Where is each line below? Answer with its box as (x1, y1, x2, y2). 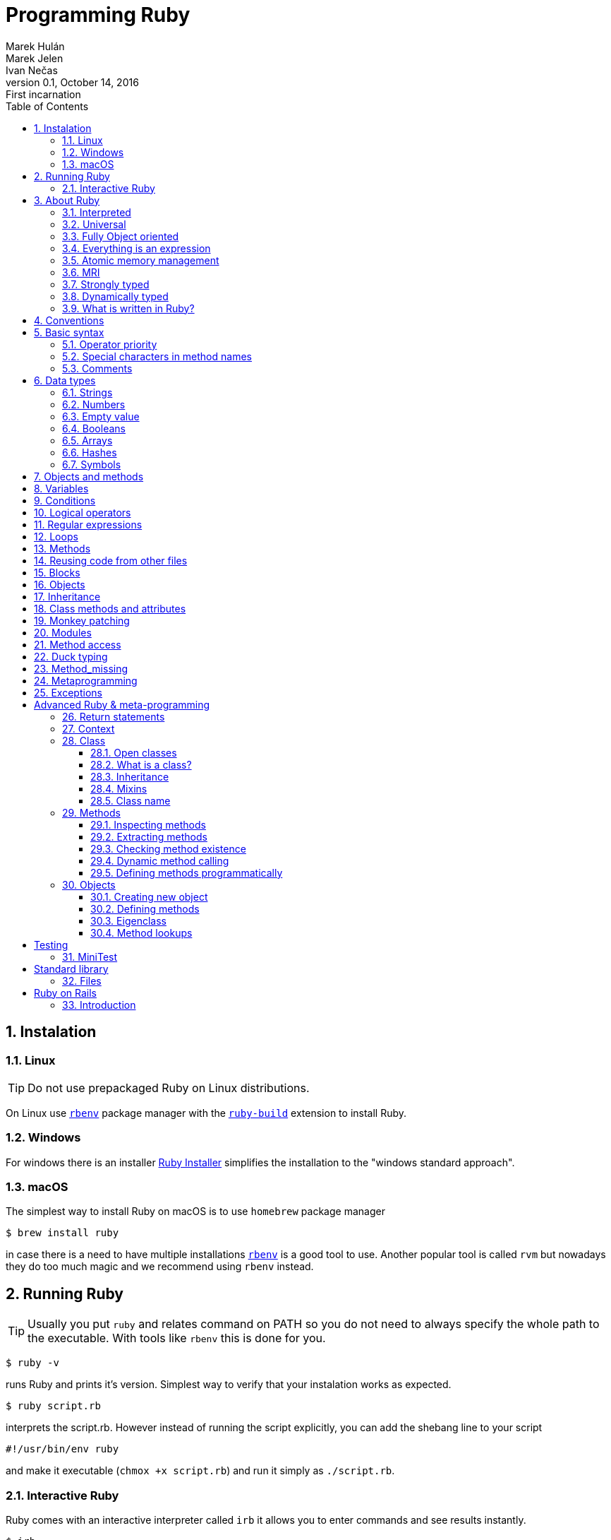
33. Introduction (62, 998, 136, 1011)
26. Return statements (62, 710, 165, 723)
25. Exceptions (34, 686, 102, 699)
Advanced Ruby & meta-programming (34, 698, 210, 711)
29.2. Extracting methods (90, 830, 207, 843)
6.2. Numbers (62, 398, 126, 410)
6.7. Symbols (62, 458, 121, 470)
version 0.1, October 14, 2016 (6, 76, 139, 88)
